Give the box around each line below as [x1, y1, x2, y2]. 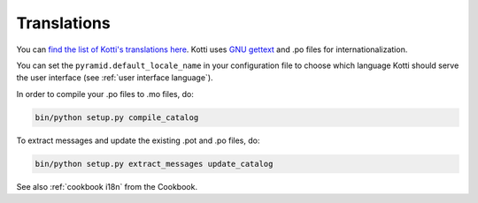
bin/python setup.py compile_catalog [35, 112, 199, 123]
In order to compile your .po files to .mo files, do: [16, 88, 194, 99]
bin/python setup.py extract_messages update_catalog [35, 159, 274, 169]
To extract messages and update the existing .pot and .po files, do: [16, 135, 260, 146]
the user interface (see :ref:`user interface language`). [16, 72, 213, 83]
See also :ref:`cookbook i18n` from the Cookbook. [16, 181, 198, 192]
